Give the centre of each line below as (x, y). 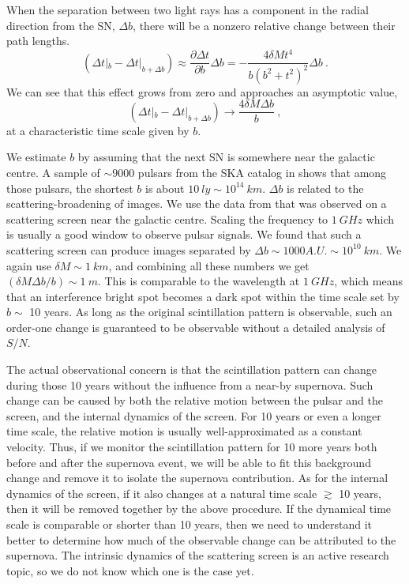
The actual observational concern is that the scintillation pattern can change (191, 369)
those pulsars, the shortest (70, 188)
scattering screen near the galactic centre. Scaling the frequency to (167, 219)
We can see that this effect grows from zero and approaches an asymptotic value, (202, 91)
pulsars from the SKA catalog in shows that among (262, 172)
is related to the (325, 188)
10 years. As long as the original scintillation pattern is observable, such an (211, 312)
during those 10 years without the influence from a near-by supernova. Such (190, 384)
